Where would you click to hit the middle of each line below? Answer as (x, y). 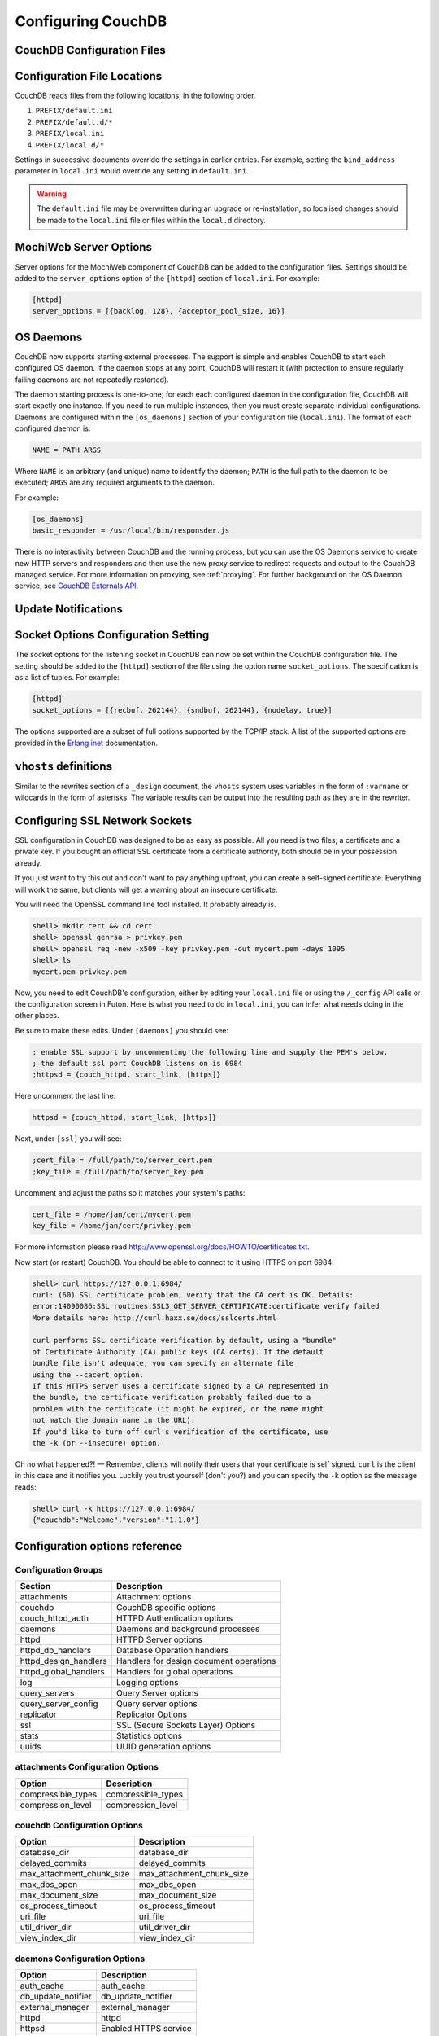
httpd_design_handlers (63, 1661)
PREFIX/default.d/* (74, 122)
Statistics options (149, 1735)
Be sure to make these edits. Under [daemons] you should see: (122, 1030)
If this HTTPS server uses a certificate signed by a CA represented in (180, 1386)
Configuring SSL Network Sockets (104, 821)
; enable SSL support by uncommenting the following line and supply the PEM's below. (210, 1052)
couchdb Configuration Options (79, 1825)
